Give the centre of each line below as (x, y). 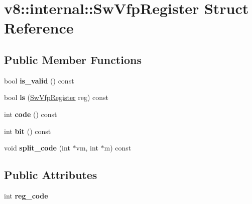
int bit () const (28, 131)
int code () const (31, 114)
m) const (118, 148)
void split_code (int (37, 148)
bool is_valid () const (39, 80)
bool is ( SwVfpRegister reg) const (56, 97)
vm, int (87, 148)
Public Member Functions (73, 59)
